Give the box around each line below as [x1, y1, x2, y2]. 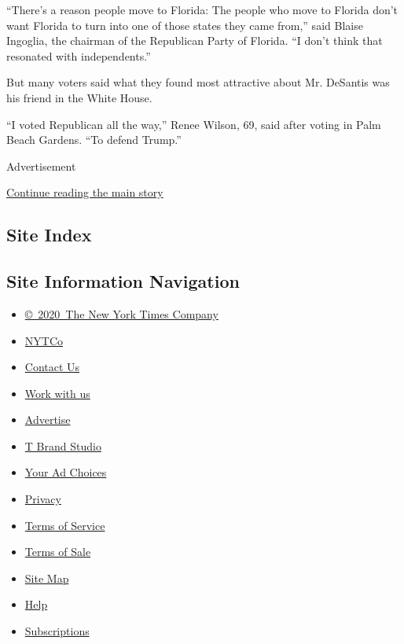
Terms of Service [24, 517, 105, 533]
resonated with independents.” [6, 47, 151, 64]
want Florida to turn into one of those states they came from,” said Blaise [6, 17, 363, 33]
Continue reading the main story [6, 184, 163, 201]
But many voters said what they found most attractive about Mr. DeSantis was [6, 74, 390, 90]
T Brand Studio [24, 437, 101, 454]
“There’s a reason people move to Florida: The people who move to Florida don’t [6, 2, 398, 17]
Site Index [6, 223, 92, 247]
